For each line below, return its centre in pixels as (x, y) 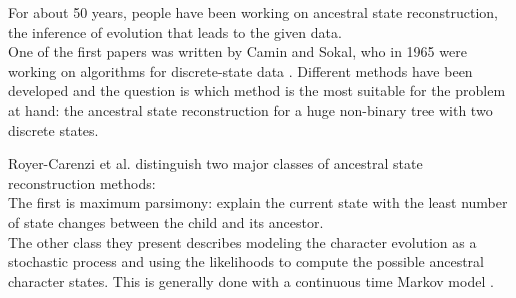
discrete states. (53, 129)
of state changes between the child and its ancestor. (166, 221)
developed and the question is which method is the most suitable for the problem (257, 90)
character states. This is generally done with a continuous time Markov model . (251, 280)
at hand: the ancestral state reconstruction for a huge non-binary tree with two (250, 109)
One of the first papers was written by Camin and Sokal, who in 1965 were (237, 51)
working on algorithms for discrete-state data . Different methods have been (240, 70)
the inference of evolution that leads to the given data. (175, 31)
